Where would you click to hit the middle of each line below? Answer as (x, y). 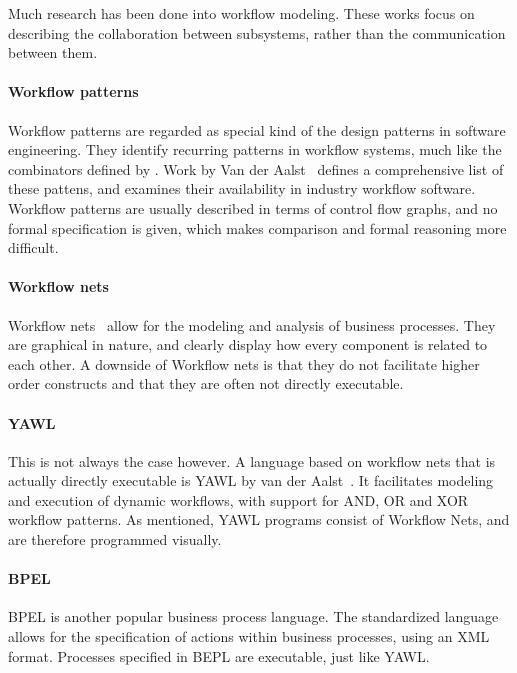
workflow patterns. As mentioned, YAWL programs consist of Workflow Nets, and (259, 519)
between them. (53, 52)
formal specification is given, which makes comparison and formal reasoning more (257, 227)
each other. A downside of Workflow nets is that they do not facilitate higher (244, 363)
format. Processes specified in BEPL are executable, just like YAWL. (219, 655)
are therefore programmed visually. (115, 539)
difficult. (33, 247)
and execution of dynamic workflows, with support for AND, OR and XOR (238, 499)
